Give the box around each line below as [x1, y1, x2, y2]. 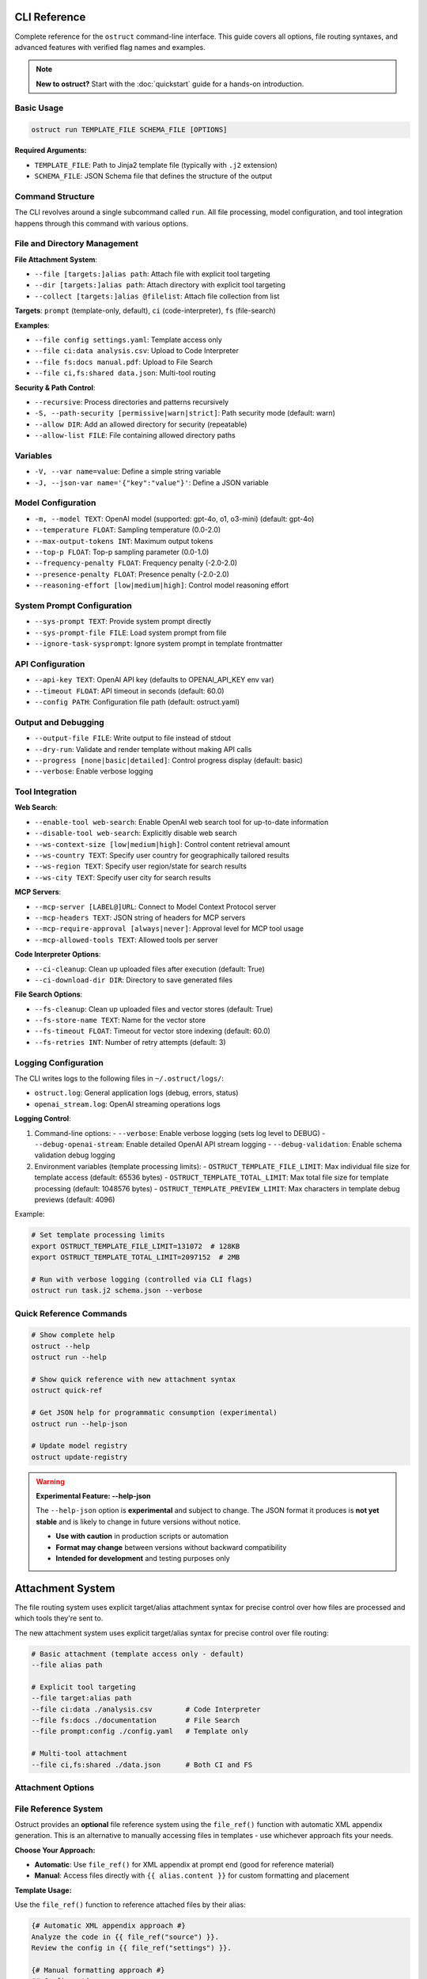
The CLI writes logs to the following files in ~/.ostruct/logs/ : [14, 1073, 225, 1084]
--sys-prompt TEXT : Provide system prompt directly [34, 617, 212, 626]
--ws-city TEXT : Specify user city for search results [34, 872, 211, 882]
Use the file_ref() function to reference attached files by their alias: [14, 1900, 246, 1909]
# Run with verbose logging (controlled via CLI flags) [31, 1274, 253, 1284]
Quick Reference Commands [14, 1308, 128, 1319]
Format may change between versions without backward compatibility [55, 1542, 287, 1552]
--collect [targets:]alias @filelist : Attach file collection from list [34, 291, 280, 301]
